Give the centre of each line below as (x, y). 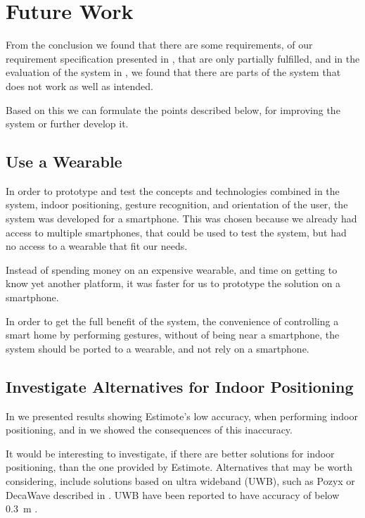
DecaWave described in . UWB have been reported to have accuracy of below (173, 494)
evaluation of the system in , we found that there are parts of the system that (173, 72)
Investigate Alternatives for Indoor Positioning (180, 386)
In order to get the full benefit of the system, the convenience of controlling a (172, 321)
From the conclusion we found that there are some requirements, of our (159, 45)
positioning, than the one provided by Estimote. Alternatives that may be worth (179, 467)
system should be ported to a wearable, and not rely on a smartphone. (158, 348)
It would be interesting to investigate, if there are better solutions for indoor (170, 453)
